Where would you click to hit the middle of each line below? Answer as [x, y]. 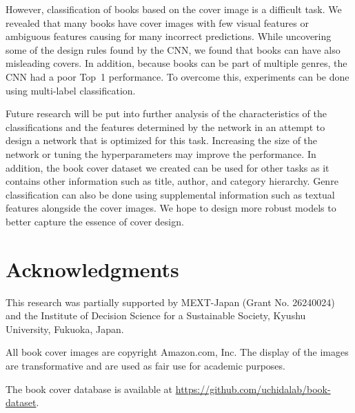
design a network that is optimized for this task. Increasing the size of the [162, 140]
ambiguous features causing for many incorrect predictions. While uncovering [169, 36]
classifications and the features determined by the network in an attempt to [165, 127]
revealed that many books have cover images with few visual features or [157, 22]
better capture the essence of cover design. [95, 221]
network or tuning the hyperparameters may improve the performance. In [161, 153]
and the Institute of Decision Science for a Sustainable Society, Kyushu [156, 315]
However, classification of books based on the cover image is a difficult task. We [174, 9]
